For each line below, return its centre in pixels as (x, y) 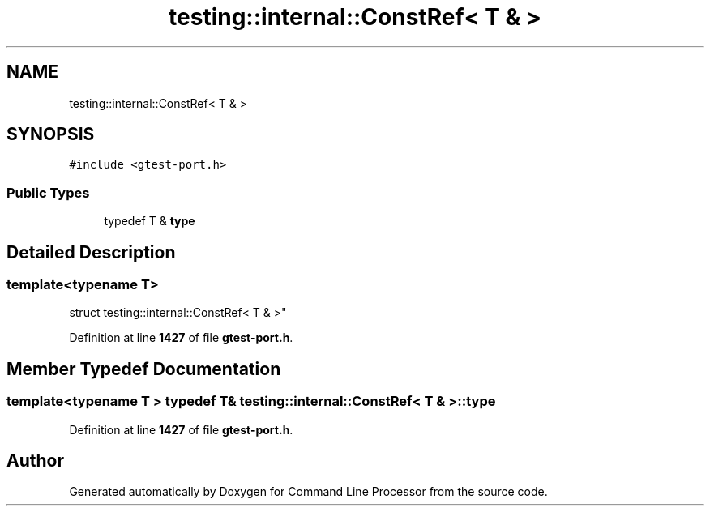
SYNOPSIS (51, 134)
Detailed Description (91, 252)
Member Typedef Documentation (144, 369)
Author (35, 461)
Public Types (48, 192)
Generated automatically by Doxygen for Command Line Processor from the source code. (308, 492)
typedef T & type (150, 221)
